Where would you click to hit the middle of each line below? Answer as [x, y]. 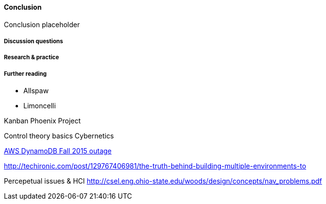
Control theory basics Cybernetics [59, 136]
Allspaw [36, 91]
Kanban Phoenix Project [42, 121]
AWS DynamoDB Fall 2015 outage [58, 151]
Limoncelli [40, 106]
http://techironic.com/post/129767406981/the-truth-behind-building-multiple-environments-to [155, 166]
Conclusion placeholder [42, 24]
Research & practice [32, 58]
